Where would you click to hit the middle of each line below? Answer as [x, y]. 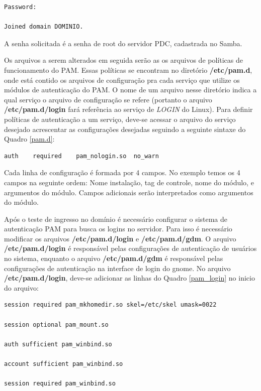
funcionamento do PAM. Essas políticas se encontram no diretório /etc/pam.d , [128, 70]
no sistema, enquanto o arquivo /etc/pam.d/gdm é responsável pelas [114, 258]
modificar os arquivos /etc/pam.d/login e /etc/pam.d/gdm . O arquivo [120, 238]
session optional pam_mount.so [56, 324]
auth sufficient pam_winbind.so [58, 344]
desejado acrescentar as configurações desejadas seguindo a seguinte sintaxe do [125, 129]
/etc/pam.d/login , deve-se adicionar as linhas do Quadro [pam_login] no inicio [129, 278]
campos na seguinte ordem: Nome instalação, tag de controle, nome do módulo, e [129, 182]
